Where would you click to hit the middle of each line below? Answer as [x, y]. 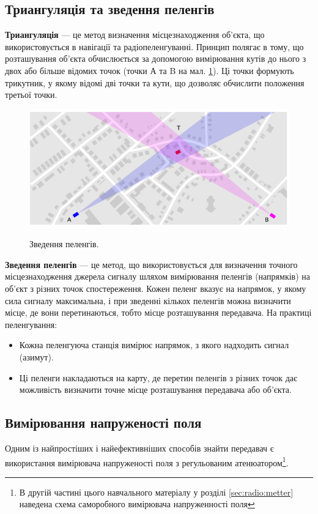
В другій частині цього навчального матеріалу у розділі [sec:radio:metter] [156, 492]
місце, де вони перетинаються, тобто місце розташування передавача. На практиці [158, 312]
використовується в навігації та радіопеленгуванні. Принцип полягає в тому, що [154, 46]
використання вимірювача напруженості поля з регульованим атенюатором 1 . [147, 461]
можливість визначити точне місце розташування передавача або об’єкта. [155, 389]
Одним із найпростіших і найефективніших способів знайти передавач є [139, 448]
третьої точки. [31, 95]
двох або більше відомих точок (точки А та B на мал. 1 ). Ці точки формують [150, 70]
